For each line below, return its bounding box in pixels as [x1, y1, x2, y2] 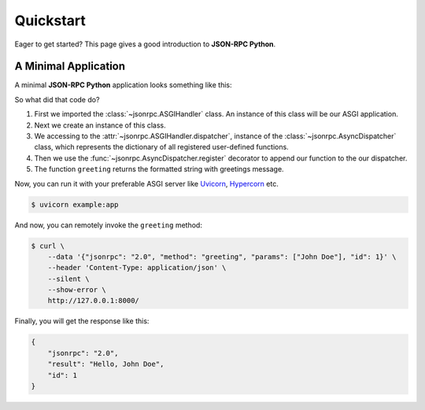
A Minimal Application [14, 60, 126, 73]
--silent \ [47, 274, 90, 283]
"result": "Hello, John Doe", [47, 360, 164, 369]
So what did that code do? [14, 94, 100, 104]
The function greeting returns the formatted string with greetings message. [34, 164, 284, 174]
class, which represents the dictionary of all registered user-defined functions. [34, 142, 289, 152]
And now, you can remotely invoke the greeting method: [14, 220, 202, 230]
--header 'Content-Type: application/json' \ [47, 264, 227, 272]
